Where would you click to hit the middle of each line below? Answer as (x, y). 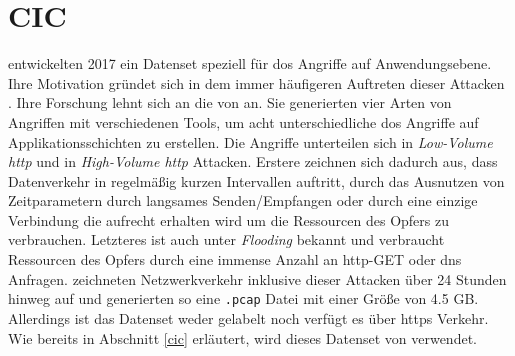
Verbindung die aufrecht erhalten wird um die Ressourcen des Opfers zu (228, 219)
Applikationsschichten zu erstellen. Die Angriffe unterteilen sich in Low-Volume (250, 141)
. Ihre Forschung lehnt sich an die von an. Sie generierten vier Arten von (230, 102)
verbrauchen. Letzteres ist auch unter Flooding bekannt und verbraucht (226, 239)
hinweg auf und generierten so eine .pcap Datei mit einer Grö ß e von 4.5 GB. (243, 298)
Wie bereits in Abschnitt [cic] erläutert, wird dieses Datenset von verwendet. (242, 337)
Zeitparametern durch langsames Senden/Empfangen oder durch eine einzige (243, 200)
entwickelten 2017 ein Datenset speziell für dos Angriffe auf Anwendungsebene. (250, 63)
